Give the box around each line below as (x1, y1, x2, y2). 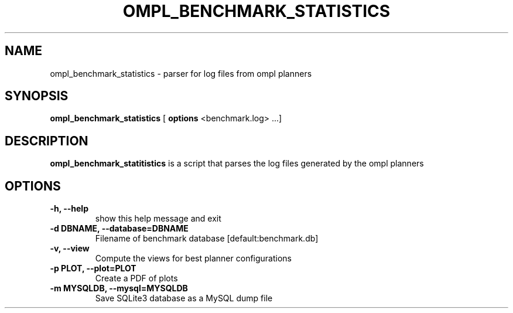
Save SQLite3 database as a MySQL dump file (95, 293, 273, 304)
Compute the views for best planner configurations (95, 253, 292, 264)
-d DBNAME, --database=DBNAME (50, 223, 189, 234)
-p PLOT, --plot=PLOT (50, 263, 136, 274)
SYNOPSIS (5, 89, 69, 104)
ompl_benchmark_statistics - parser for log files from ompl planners (50, 68, 312, 79)
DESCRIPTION (5, 133, 88, 148)
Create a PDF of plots (95, 273, 178, 284)
